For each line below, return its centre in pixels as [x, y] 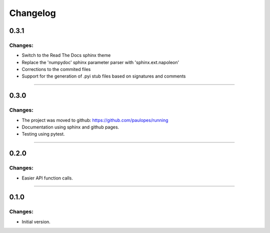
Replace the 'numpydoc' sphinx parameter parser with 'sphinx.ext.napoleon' [100, 62]
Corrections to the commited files [56, 69]
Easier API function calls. [47, 178]
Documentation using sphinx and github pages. [70, 127]
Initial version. [36, 221]
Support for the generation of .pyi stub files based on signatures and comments [104, 76]
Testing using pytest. [43, 134]
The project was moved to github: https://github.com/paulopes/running [95, 120]
